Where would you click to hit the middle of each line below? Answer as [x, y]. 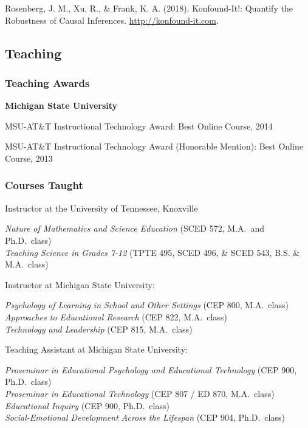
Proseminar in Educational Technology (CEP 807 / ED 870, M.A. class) [140, 393]
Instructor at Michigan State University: [80, 284]
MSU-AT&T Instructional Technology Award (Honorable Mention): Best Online [154, 146]
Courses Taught [44, 185]
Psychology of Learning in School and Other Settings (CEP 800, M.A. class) [147, 305]
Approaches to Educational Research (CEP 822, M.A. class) [116, 316]
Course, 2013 [29, 158]
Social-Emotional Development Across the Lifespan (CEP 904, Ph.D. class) [145, 417]
